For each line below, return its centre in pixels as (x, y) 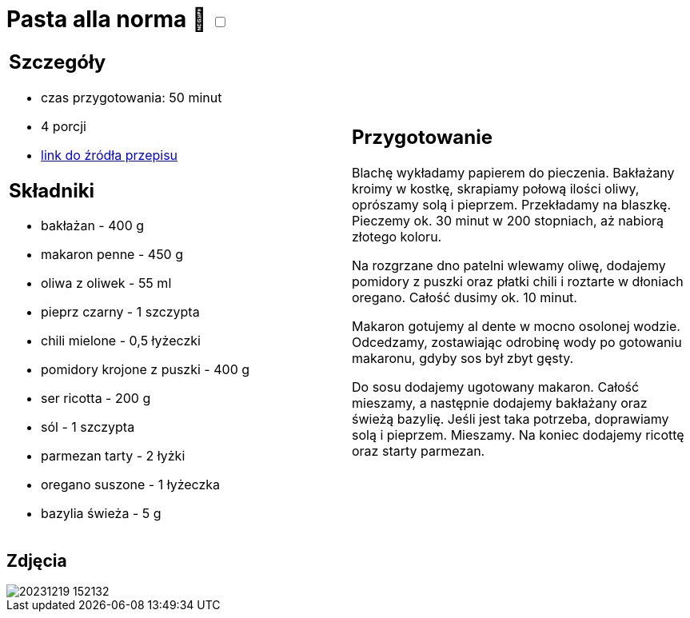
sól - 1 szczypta (88, 427)
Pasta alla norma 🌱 (107, 19)
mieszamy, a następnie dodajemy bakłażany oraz (500, 403)
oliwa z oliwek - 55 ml (106, 283)
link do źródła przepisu (110, 155)
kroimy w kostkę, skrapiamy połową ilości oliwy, (496, 189)
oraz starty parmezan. (419, 451)
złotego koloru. (397, 237)
